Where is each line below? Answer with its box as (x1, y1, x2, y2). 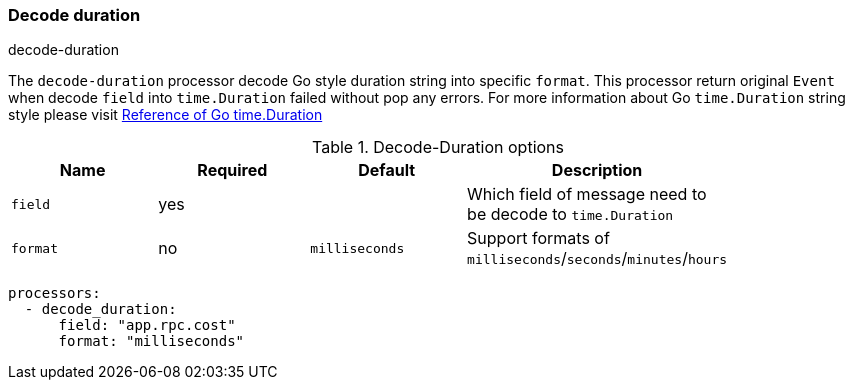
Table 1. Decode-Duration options (311, 137, 564, 158)
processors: (8, 285, 101, 302)
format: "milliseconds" (58, 333, 245, 350)
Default (358, 160, 416, 181)
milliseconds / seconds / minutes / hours (467, 248, 728, 269)
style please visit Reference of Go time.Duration (8, 106, 323, 124)
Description (551, 160, 643, 181)
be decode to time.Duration (467, 204, 674, 225)
